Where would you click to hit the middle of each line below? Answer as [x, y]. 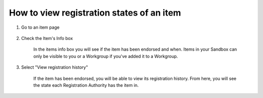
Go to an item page [40, 27]
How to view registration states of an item [95, 13]
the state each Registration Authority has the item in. [86, 85]
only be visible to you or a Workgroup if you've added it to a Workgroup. [106, 56]
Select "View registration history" [55, 67]
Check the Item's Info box [47, 38]
